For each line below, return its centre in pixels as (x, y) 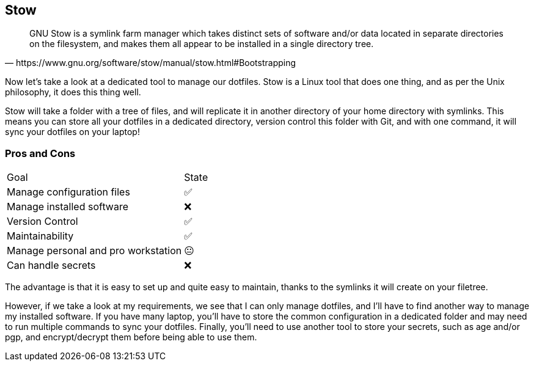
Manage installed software (68, 207)
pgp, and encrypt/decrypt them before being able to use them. (131, 337)
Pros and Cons (40, 153)
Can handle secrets (51, 265)
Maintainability (40, 236)
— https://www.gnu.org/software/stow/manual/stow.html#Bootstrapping (151, 63)
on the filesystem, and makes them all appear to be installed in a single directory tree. (202, 44)
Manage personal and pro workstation (94, 251)
